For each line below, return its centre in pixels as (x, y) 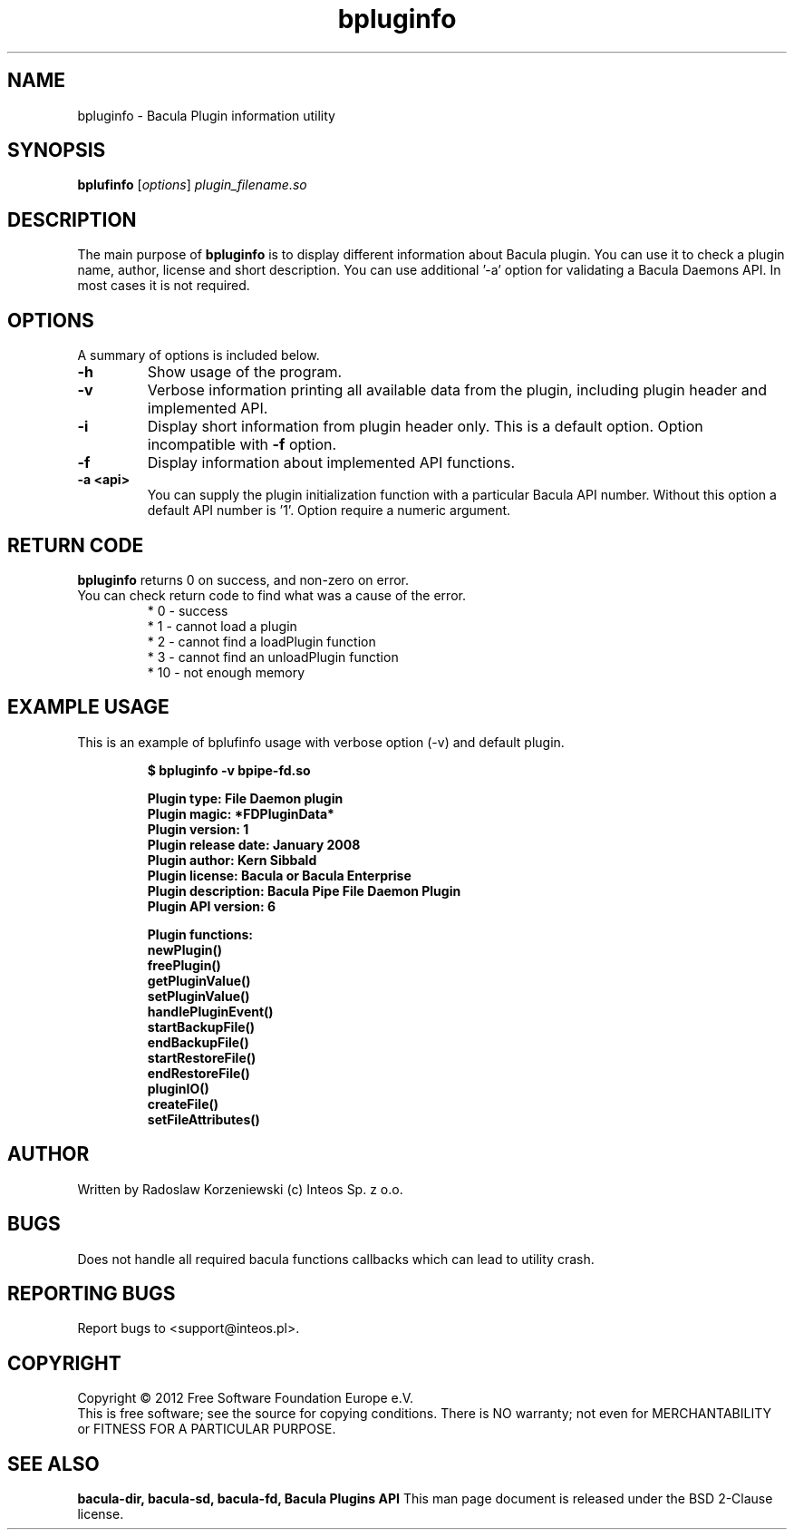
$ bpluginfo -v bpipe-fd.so (229, 770)
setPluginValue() (198, 996)
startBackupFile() (201, 1026)
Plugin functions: (200, 934)
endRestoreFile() (198, 1073)
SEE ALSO (53, 1464)
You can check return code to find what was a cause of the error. (271, 595)
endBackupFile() (198, 1042)
